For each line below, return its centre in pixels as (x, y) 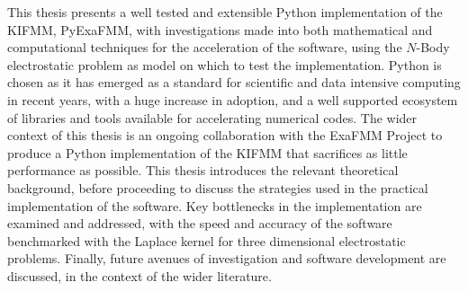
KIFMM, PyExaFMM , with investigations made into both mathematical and (220, 29)
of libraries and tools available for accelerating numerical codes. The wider (212, 117)
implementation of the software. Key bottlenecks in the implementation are (215, 205)
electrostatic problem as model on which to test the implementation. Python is (225, 64)
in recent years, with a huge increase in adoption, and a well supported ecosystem (233, 99)
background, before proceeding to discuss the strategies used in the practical (218, 187)
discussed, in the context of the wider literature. (139, 275)
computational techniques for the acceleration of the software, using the (205, 47)
